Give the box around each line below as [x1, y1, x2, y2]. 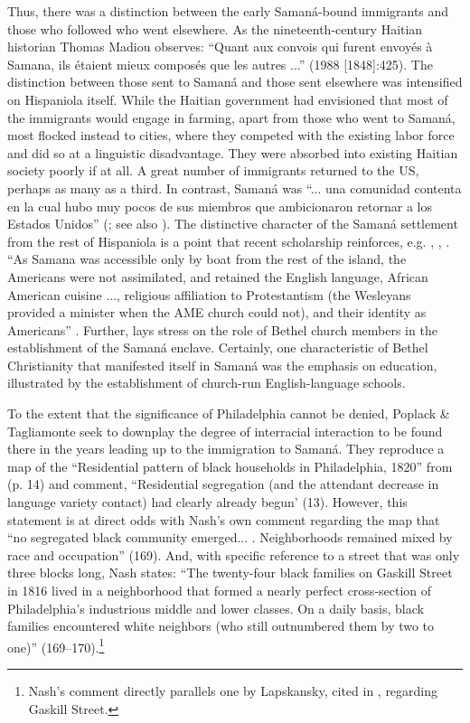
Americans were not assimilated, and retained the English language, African [7, 267, 428, 286]
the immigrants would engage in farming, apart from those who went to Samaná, [7, 108, 456, 127]
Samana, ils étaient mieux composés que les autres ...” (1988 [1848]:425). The [7, 54, 433, 73]
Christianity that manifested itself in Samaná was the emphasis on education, [7, 355, 437, 374]
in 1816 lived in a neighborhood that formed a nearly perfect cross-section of [7, 581, 432, 599]
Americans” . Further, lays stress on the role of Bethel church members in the [7, 320, 437, 339]
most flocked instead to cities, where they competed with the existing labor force [7, 126, 455, 145]
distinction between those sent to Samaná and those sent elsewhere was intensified [7, 72, 463, 91]
